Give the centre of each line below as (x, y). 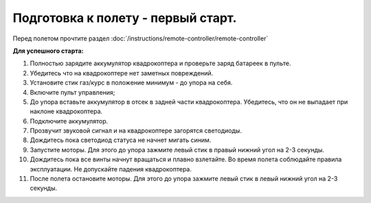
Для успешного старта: (48, 51)
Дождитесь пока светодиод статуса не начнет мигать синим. (121, 140)
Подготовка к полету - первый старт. (125, 18)
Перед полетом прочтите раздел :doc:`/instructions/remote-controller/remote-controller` (140, 38)
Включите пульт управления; (72, 92)
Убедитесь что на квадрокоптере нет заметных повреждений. (122, 73)
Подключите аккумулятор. (69, 121)
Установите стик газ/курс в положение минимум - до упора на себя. (131, 83)
